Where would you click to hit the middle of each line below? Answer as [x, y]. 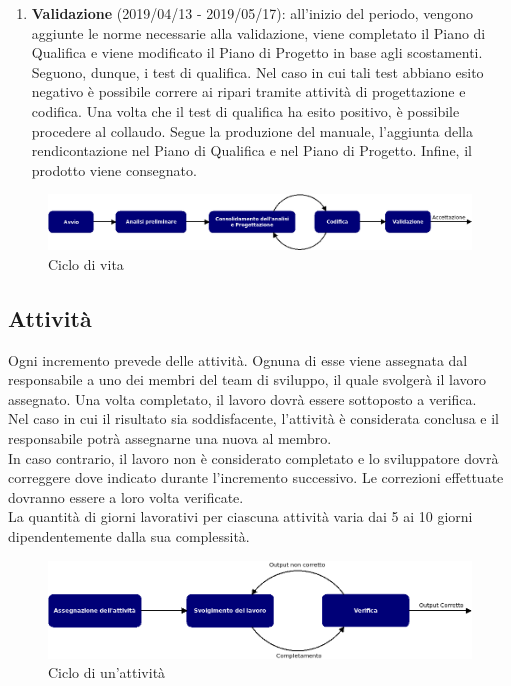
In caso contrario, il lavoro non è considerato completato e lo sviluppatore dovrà [253, 457]
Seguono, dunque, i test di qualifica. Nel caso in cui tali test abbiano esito [257, 71]
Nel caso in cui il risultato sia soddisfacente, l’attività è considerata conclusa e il [253, 418]
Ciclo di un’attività [107, 672]
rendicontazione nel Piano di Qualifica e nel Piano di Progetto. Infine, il [251, 150]
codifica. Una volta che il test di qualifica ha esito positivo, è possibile [245, 110]
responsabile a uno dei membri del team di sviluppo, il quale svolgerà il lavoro [247, 379]
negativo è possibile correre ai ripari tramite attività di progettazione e [248, 91]
